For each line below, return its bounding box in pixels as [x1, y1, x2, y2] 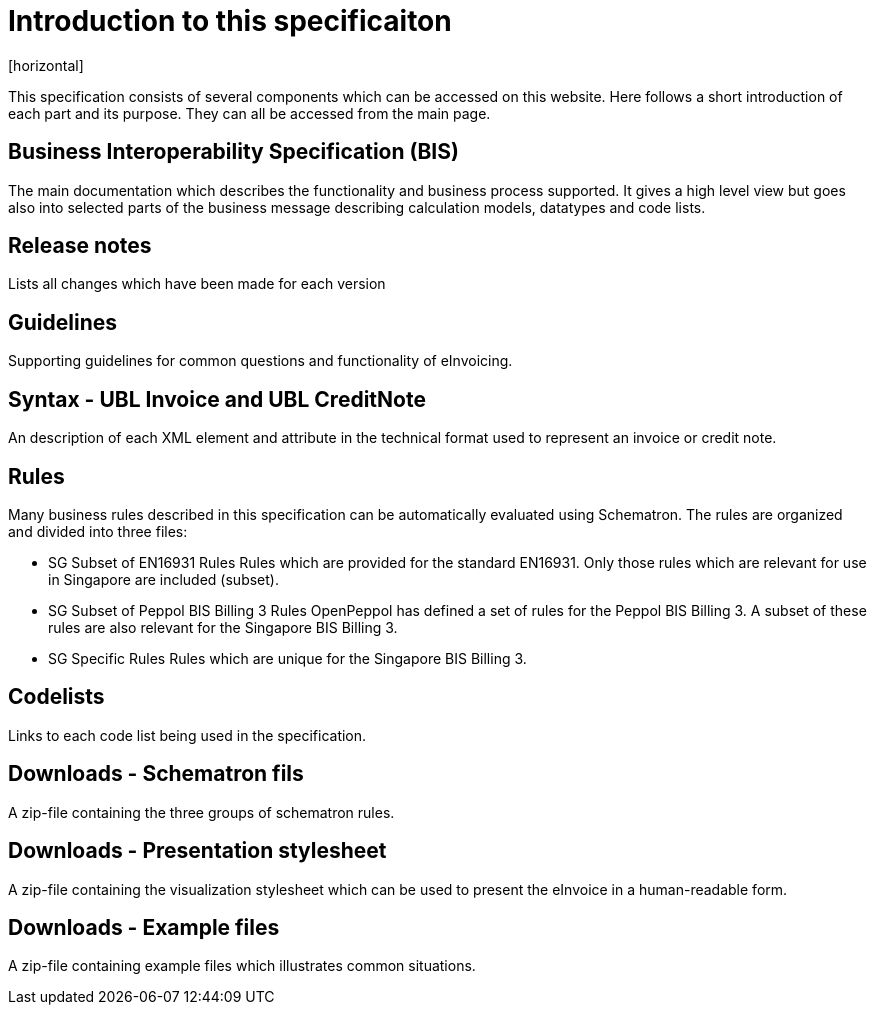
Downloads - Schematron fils [8, 761, 304, 787]
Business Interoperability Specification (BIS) [8, 139, 459, 165]
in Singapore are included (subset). [48, 570, 279, 588]
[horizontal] [8, 56, 84, 74]
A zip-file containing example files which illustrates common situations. [8, 957, 476, 975]
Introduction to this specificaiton [8, 4, 452, 38]
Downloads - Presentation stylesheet [8, 838, 387, 864]
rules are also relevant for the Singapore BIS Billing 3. [48, 618, 398, 636]
